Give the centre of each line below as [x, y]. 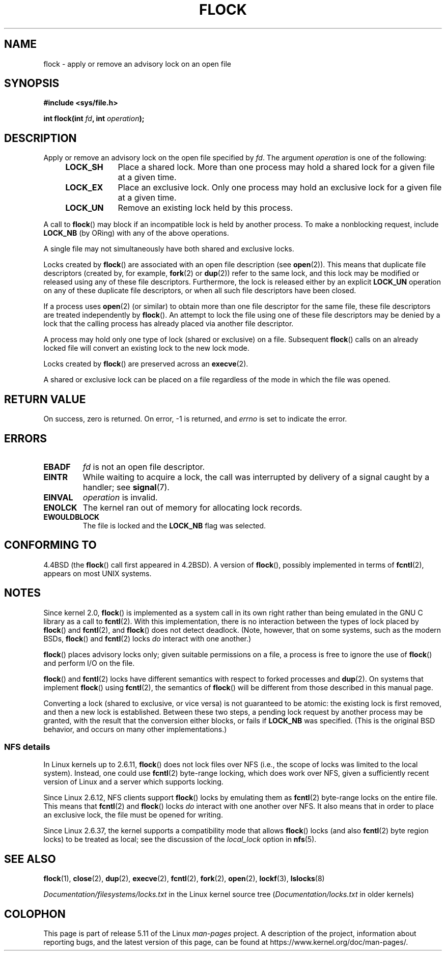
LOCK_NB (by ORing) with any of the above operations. [136, 233]
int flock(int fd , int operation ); [94, 119]
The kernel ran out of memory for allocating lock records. [192, 507]
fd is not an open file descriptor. [144, 467]
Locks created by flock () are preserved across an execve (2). [146, 364]
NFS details [27, 747]
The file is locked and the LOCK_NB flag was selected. [174, 525]
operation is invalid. [120, 497]
